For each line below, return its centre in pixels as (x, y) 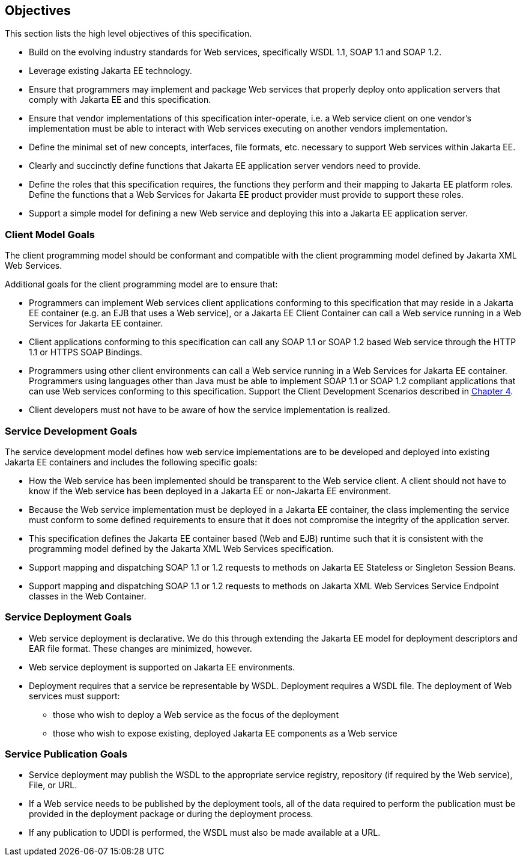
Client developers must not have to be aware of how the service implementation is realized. (210, 410)
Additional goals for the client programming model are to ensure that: (141, 284)
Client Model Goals (50, 234)
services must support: (74, 696)
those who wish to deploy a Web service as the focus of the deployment (196, 714)
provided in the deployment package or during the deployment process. (171, 814)
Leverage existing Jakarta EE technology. (110, 71)
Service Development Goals (71, 431)
